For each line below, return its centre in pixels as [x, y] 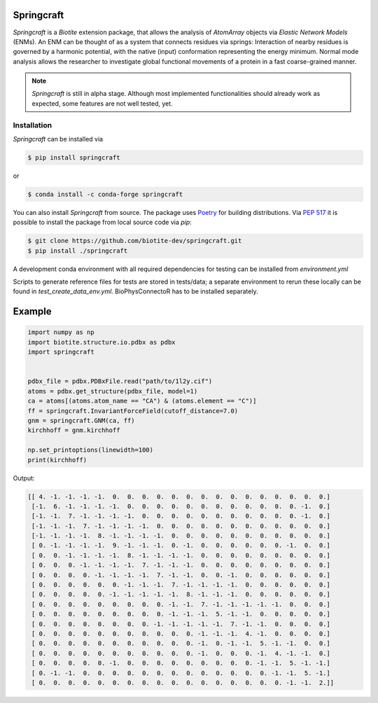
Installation [33, 125]
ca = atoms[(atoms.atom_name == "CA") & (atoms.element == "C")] [142, 401]
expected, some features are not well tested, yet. [102, 103]
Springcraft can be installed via [58, 139]
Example [32, 312]
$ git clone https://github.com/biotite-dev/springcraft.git [135, 241]
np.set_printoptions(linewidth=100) [91, 450]
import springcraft [61, 352]
